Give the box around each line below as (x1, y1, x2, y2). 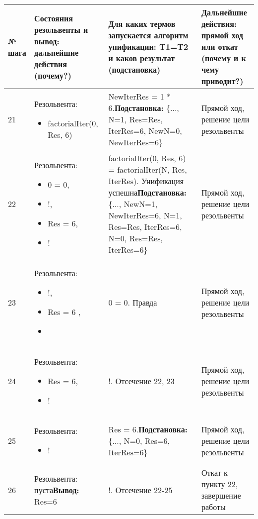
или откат (201, 41, 238, 52)
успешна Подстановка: (108, 187, 187, 198)
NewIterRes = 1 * (108, 91, 171, 102)
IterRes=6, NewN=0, (108, 125, 182, 136)
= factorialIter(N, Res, (108, 164, 187, 175)
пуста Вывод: (34, 484, 79, 496)
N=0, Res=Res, (108, 232, 163, 244)
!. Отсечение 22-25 (108, 484, 173, 496)
